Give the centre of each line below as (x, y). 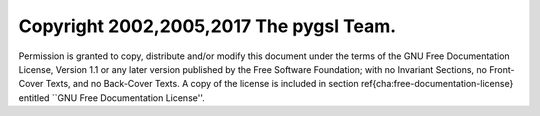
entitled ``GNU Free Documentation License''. (111, 97)
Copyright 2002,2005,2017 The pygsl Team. (207, 26)
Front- (501, 69)
